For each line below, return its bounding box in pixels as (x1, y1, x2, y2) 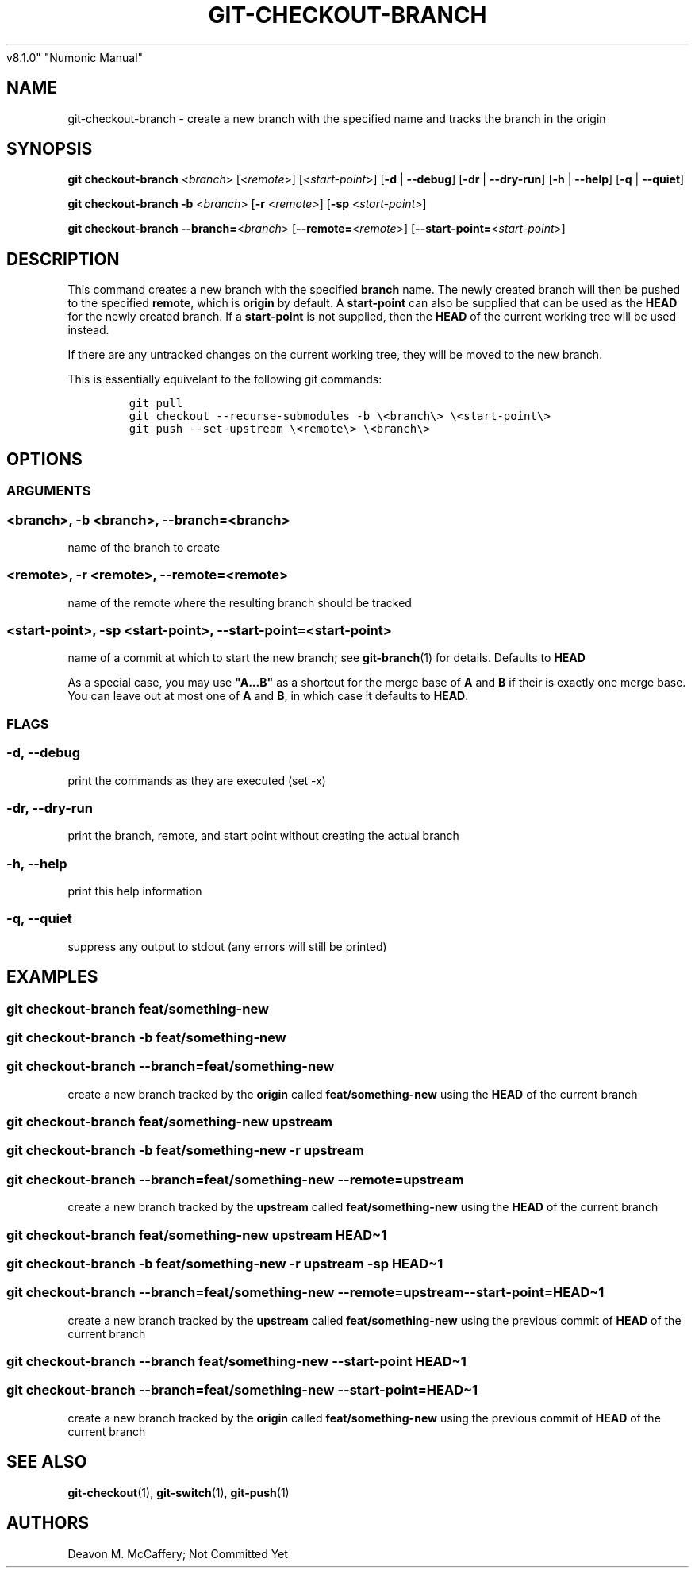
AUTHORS (6, 1513, 90, 1534)
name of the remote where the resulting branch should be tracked (67, 595, 412, 610)
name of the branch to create (67, 540, 221, 554)
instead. (67, 323, 109, 337)
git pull (129, 397, 183, 410)
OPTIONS (6, 448, 83, 469)
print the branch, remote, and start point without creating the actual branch (67, 829, 459, 843)
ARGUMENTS (6, 483, 91, 499)
